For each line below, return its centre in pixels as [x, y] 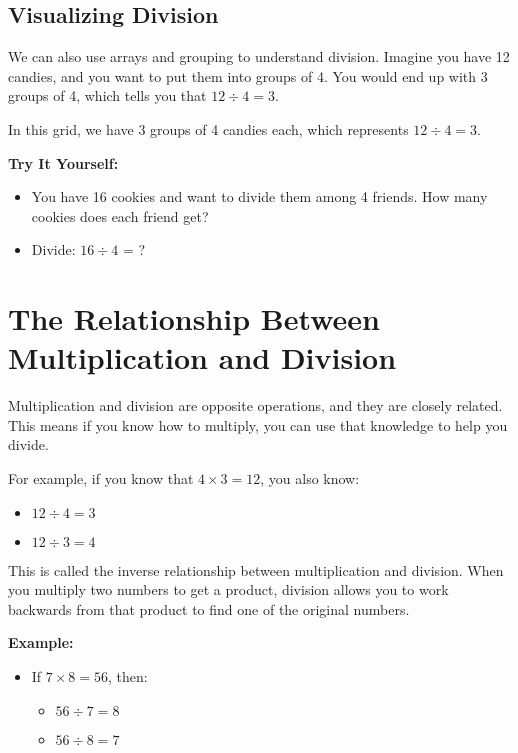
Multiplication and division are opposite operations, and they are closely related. [255, 405]
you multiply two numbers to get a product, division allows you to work [228, 589]
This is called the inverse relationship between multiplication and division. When [256, 569]
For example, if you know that [101, 478]
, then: [128, 676]
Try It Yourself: [63, 162]
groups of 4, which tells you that [107, 95]
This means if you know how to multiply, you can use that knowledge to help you [258, 424]
